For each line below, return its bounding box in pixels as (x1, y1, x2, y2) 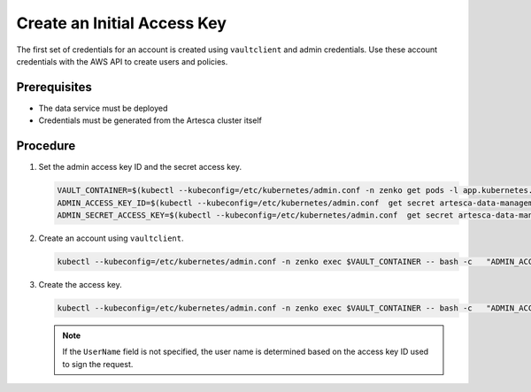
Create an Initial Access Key (16, 13, 227, 33)
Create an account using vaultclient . (38, 233, 184, 243)
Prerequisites (16, 80, 92, 95)
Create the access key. (38, 279, 123, 289)
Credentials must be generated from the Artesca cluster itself (38, 115, 263, 126)
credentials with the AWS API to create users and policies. (16, 56, 228, 66)
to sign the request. (62, 358, 134, 369)
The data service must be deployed (38, 103, 168, 113)
